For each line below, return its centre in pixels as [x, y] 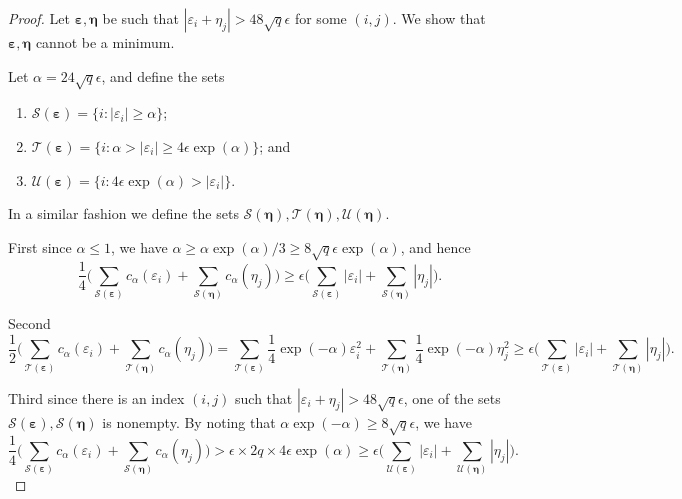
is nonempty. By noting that [189, 421]
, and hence [435, 246]
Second [29, 323]
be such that [140, 18]
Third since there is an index [96, 397]
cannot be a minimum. [105, 42]
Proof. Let [39, 18]
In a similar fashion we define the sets [123, 213]
